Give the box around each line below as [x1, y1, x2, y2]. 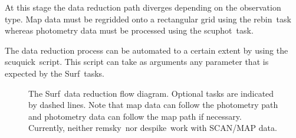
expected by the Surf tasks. [5, 67, 104, 79]
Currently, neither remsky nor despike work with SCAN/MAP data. [28, 121, 277, 134]
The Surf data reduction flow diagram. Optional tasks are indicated [28, 87, 274, 99]
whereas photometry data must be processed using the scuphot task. [5, 24, 254, 37]
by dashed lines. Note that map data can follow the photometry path [28, 98, 278, 111]
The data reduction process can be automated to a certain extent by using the [5, 44, 288, 56]
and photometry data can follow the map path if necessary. [28, 110, 242, 122]
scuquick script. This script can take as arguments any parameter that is [5, 55, 269, 68]
